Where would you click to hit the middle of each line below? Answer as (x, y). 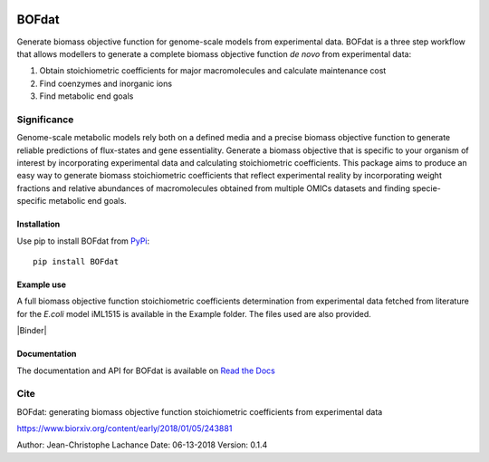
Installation (38, 224)
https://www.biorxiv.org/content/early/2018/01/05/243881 (125, 428)
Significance (45, 120)
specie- (427, 188)
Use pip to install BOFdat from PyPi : (83, 241)
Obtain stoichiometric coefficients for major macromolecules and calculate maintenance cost (213, 71)
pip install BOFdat (76, 261)
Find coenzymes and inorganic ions (105, 83)
